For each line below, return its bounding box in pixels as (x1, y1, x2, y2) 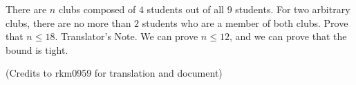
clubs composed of (58, 2, 136, 16)
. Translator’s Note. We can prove (55, 29, 198, 44)
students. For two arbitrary (235, 2, 350, 16)
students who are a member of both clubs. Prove (142, 15, 348, 30)
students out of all (147, 2, 224, 16)
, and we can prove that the (229, 29, 347, 44)
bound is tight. (6, 42, 68, 57)
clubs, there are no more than (6, 15, 131, 30)
